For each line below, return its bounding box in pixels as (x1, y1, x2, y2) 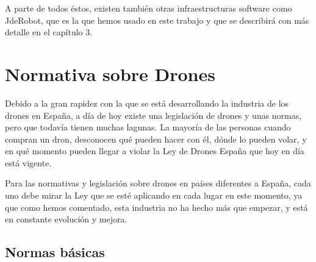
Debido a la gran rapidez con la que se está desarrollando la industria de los (5, 96, 289, 109)
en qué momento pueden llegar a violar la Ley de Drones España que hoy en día (5, 144, 304, 157)
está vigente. (5, 156, 52, 169)
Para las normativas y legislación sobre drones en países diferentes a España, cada (5, 177, 311, 189)
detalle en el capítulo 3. (5, 26, 93, 38)
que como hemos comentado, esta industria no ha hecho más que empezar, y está (5, 200, 308, 213)
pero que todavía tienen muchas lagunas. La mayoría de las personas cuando (5, 121, 291, 133)
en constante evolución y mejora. (5, 213, 127, 225)
